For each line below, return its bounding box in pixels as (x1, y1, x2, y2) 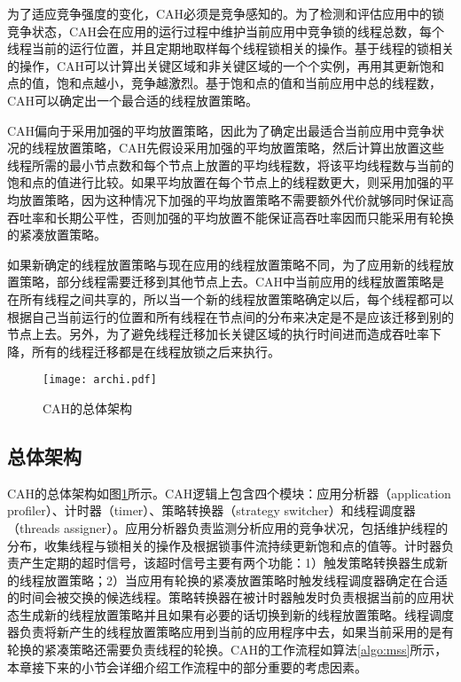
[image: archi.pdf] (43, 373, 157, 387)
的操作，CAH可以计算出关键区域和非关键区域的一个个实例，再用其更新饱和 (7, 56, 445, 74)
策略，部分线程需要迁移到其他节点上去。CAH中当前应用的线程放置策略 (19, 272, 433, 291)
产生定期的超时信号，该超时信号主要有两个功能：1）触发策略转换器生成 (19, 553, 435, 572)
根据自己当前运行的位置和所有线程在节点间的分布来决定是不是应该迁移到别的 (7, 307, 454, 325)
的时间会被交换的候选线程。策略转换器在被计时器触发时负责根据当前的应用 (7, 588, 441, 607)
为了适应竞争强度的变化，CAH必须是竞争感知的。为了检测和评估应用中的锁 (7, 4, 445, 22)
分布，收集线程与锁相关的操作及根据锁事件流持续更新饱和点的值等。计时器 (7, 536, 441, 554)
